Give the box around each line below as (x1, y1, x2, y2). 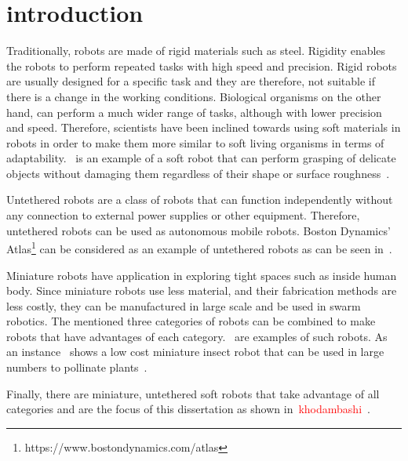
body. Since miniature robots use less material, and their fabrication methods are (6, 282, 397, 299)
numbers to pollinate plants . (6, 359, 148, 376)
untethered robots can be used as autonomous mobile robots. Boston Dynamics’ (6, 222, 391, 238)
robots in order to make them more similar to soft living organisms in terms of (6, 134, 384, 151)
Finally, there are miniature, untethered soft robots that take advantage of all (6, 385, 380, 401)
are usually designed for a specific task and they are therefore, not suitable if (6, 73, 375, 89)
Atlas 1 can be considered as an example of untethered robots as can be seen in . (6, 238, 392, 256)
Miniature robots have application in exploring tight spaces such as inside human (6, 267, 397, 283)
